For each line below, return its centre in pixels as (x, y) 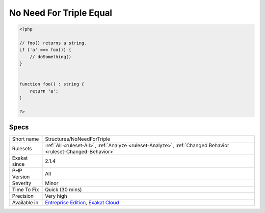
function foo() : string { (52, 84)
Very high (56, 196)
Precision (23, 196)
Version (21, 177)
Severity (22, 183)
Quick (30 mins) (63, 190)
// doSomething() (51, 57)
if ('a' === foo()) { (45, 50)
